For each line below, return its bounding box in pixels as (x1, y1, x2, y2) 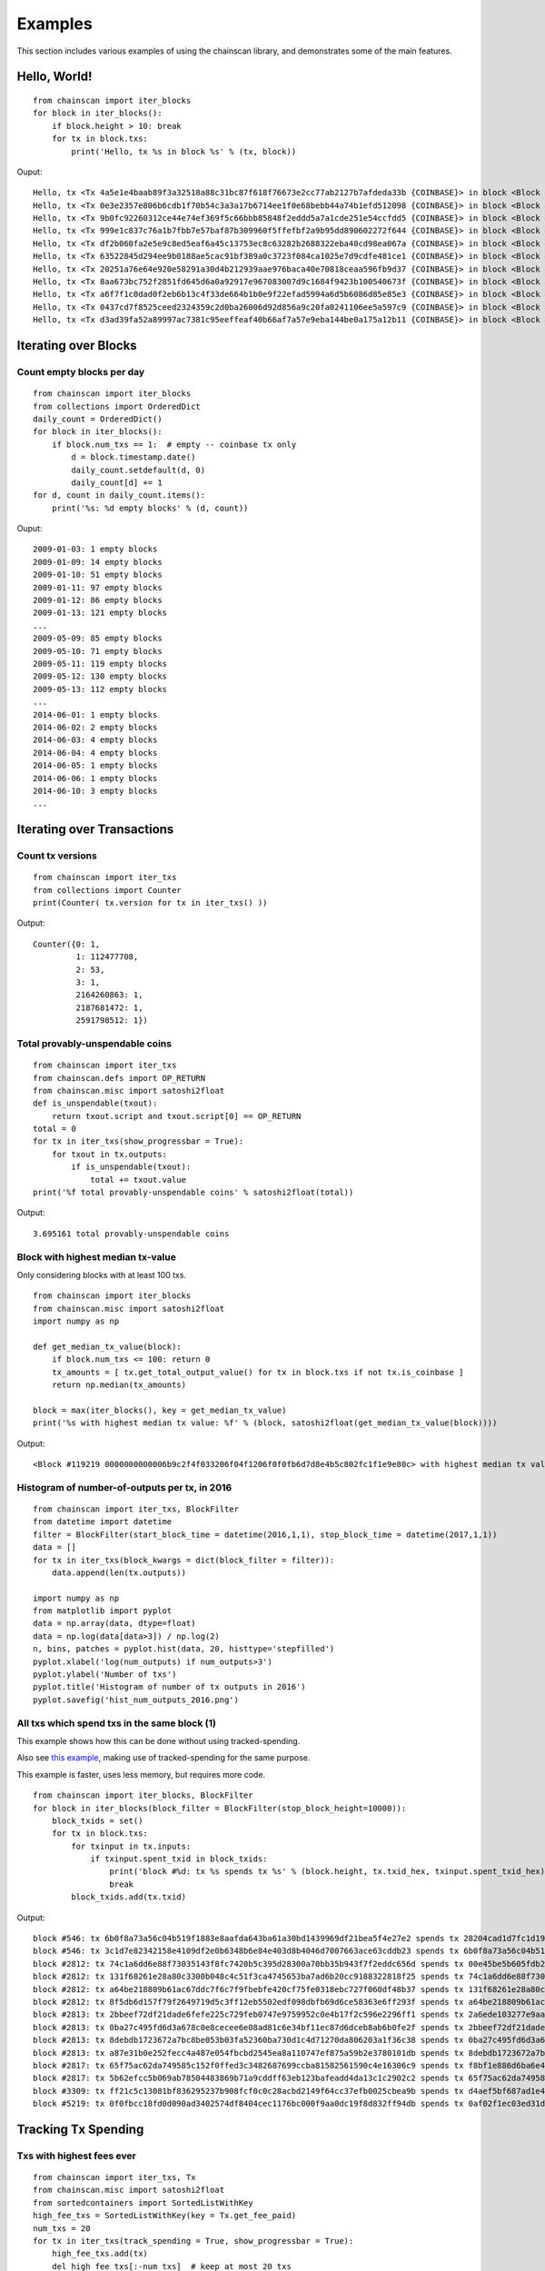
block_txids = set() (51, 1815, 144, 1826)
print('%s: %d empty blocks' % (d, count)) (51, 502, 249, 513)
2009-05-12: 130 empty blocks (33, 671, 168, 681)
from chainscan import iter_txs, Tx (33, 2172, 196, 2183)
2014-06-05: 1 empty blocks (33, 760, 158, 771)
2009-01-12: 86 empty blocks (33, 595, 163, 606)
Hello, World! (16, 69, 93, 84)
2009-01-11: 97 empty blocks (33, 582, 163, 592)
